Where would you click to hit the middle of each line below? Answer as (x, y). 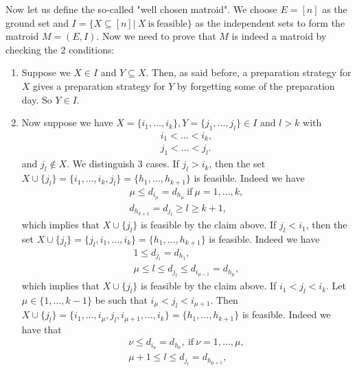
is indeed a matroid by (279, 36)
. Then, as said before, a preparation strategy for (249, 72)
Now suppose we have (67, 122)
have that (42, 329)
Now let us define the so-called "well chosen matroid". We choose (141, 9)
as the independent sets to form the (270, 22)
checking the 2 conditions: (60, 49)
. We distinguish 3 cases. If (123, 164)
